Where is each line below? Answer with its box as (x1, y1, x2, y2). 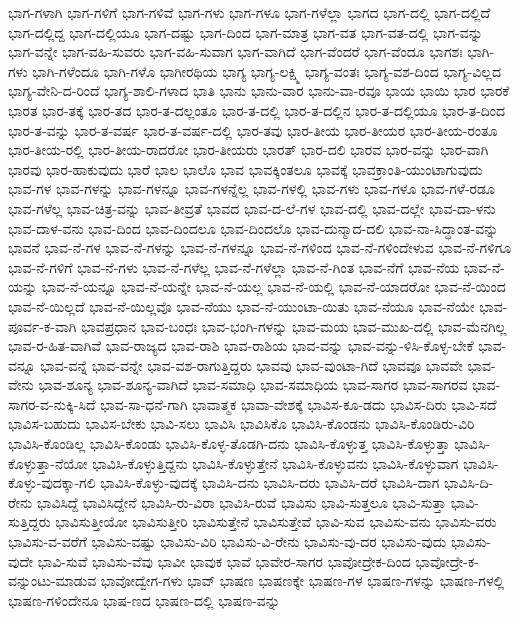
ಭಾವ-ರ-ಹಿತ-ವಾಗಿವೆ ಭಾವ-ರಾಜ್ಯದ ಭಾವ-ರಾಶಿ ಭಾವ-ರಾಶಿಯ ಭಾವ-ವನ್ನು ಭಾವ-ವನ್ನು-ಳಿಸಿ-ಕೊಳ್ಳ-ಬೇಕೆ (8, 335, 474, 356)
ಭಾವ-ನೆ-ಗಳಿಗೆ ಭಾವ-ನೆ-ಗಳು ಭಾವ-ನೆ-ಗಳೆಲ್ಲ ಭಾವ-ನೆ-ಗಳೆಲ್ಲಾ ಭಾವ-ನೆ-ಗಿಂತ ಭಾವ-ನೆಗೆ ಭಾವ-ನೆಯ (8, 256, 460, 277)
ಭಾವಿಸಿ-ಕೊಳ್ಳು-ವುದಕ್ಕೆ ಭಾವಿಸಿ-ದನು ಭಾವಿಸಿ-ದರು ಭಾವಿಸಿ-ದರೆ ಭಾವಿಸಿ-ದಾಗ (100, 472, 440, 493)
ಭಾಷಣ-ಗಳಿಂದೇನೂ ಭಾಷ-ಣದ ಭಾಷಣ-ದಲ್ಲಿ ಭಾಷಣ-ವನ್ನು (8, 589, 280, 610)
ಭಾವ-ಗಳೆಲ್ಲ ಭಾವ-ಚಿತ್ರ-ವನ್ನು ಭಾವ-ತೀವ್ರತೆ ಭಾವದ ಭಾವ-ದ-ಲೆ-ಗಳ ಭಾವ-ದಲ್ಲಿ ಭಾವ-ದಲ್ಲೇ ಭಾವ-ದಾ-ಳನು (8, 197, 496, 218)
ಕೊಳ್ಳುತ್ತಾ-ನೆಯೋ (8, 452, 88, 473)
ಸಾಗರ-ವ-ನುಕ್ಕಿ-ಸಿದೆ (8, 393, 96, 414)
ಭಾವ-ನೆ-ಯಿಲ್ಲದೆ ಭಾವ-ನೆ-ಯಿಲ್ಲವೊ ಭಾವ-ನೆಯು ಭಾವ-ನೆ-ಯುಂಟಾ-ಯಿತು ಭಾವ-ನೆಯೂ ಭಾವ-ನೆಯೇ (8, 295, 475, 316)
